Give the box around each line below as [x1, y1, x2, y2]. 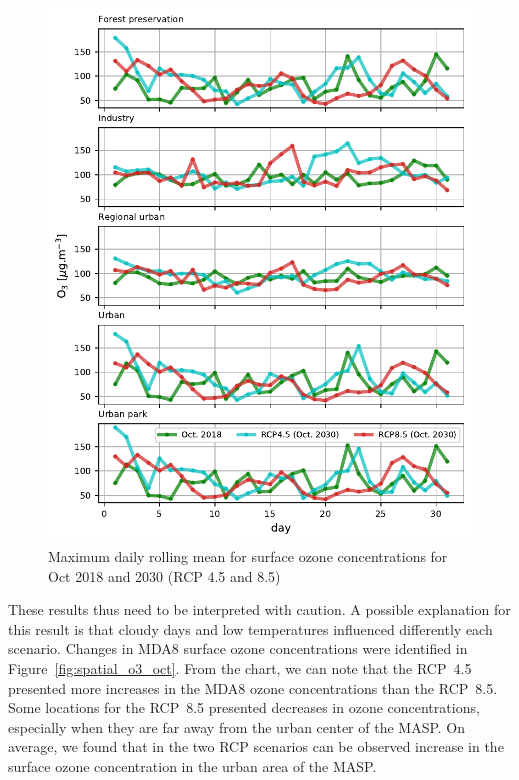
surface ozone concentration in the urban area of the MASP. [8, 755, 377, 776]
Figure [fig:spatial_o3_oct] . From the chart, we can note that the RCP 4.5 [8, 658, 472, 678]
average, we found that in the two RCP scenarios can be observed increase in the [8, 736, 504, 757]
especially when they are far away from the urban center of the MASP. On [8, 716, 466, 737]
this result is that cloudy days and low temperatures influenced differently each [8, 618, 493, 639]
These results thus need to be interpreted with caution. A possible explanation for [8, 599, 511, 620]
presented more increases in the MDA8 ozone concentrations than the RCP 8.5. [8, 677, 498, 698]
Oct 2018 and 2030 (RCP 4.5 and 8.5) [48, 565, 281, 586]
